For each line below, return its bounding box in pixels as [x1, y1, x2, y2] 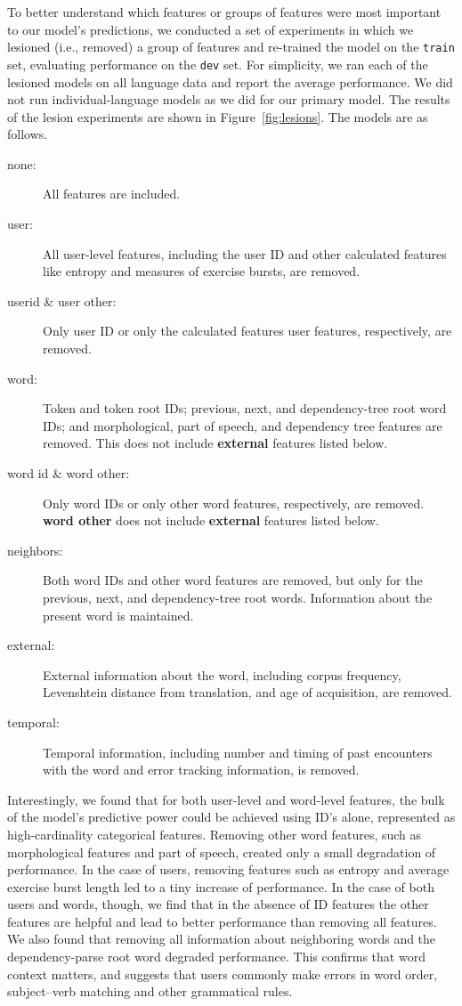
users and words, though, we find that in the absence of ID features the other [7, 895, 429, 913]
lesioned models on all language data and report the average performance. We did [7, 72, 453, 91]
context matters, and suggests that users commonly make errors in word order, [7, 964, 438, 983]
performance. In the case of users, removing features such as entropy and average [7, 860, 450, 879]
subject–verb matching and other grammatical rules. [7, 982, 293, 1001]
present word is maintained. [43, 605, 194, 624]
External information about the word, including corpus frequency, [43, 665, 401, 684]
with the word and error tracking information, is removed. [43, 760, 360, 779]
